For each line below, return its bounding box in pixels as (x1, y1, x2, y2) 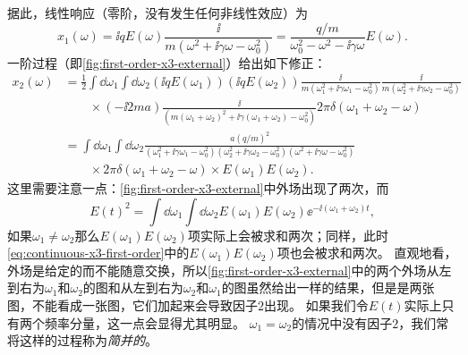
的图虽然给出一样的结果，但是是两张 (221, 278, 435, 297)
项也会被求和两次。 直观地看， (277, 243, 457, 262)
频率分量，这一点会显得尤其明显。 (44, 313, 245, 332)
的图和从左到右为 (82, 278, 183, 297)
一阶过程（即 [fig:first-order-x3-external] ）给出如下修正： (7, 53, 327, 72)
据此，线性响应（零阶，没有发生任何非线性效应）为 (7, 4, 308, 21)
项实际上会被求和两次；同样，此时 (187, 225, 388, 244)
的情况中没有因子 (292, 313, 393, 332)
